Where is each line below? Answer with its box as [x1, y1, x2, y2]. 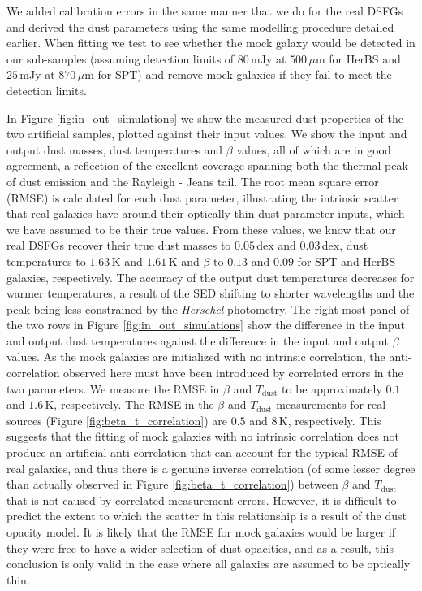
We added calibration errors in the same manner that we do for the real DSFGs [6, 2, 403, 19]
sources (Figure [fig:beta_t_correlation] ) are [6, 411, 228, 428]
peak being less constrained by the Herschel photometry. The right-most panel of [6, 300, 410, 317]
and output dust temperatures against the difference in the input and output [6, 332, 389, 349]
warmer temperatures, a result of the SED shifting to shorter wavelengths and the [6, 285, 415, 302]
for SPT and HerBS [297, 252, 396, 269]
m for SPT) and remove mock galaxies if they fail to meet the [84, 66, 392, 83]
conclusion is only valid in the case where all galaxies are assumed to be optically [6, 555, 411, 572]
